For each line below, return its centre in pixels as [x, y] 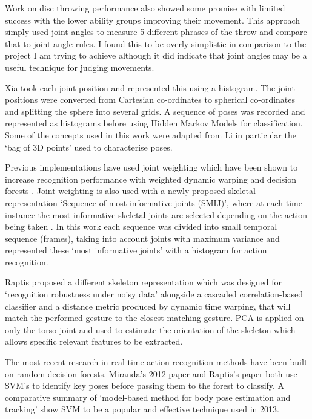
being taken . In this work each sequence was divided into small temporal [141, 226]
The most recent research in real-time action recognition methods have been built [156, 362]
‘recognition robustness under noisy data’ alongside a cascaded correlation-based [154, 294]
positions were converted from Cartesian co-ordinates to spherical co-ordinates [150, 99]
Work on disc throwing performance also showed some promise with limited [145, 8]
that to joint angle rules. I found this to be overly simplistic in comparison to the [156, 43]
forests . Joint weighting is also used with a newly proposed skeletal [130, 191]
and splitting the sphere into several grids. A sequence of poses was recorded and [155, 111]
